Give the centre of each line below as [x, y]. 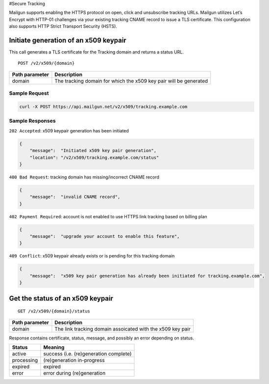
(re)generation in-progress [74, 360]
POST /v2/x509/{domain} [46, 63]
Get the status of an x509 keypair [61, 298]
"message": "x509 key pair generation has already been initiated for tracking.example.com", [147, 276]
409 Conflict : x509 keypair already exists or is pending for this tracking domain [92, 256]
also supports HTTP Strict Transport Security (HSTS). [63, 26]
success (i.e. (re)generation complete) [87, 354]
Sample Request [29, 93]
